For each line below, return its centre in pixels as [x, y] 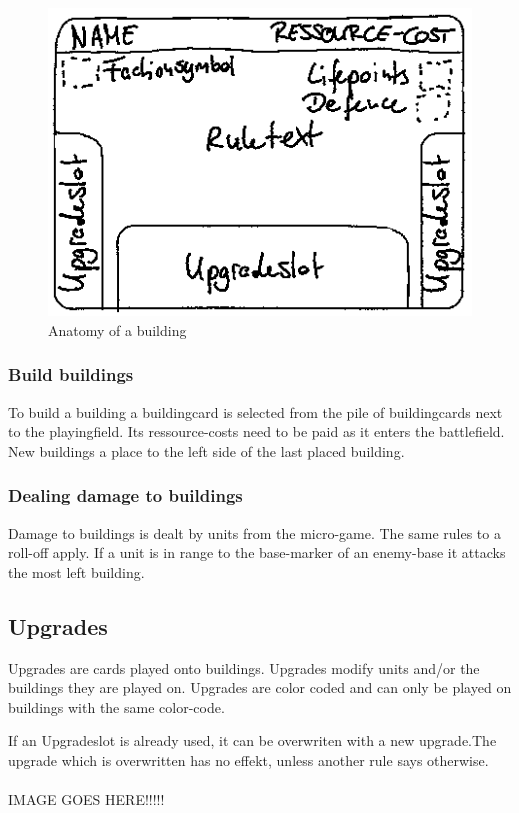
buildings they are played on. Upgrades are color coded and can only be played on [260, 687]
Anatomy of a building [117, 329]
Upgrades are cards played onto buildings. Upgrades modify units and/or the [244, 667]
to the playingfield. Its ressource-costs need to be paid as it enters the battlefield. [256, 431]
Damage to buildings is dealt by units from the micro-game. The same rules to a [254, 532]
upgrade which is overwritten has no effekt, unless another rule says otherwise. [248, 760]
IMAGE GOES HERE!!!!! [86, 799]
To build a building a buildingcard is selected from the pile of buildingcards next [255, 411]
